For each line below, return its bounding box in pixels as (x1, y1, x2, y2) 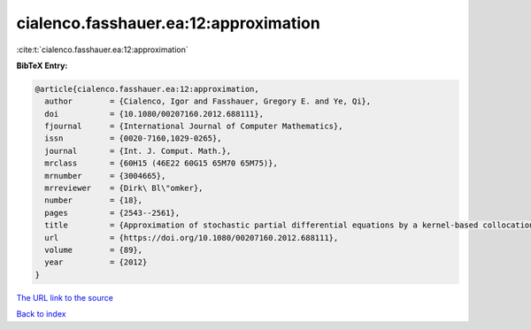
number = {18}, (44, 196, 143, 205)
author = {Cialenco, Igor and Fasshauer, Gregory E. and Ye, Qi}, (44, 96, 372, 106)
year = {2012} (44, 257, 148, 267)
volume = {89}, (44, 245, 143, 255)
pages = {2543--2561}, (44, 208, 181, 218)
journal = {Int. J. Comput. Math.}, (44, 146, 232, 156)
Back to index (16, 309, 66, 319)
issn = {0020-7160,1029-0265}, (44, 134, 222, 143)
